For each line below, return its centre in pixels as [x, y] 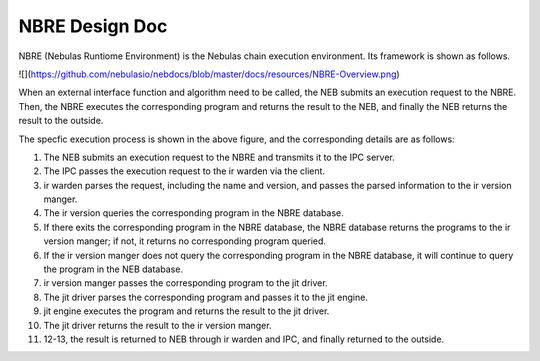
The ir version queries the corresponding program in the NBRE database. [193, 213]
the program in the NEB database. [113, 269]
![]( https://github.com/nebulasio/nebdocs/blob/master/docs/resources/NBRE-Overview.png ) [209, 74]
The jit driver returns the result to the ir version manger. [157, 325]
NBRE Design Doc [93, 26]
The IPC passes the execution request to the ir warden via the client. [184, 171]
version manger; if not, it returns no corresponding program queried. [185, 241]
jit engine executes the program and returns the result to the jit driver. [186, 311]
